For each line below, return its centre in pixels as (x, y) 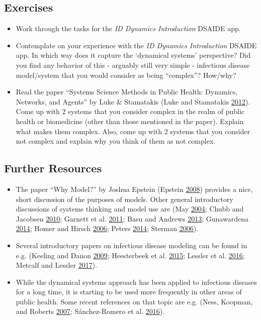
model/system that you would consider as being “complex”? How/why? (126, 75)
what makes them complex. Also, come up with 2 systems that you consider (133, 131)
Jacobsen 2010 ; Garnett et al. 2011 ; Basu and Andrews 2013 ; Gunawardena (132, 218)
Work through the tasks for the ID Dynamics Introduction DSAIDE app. (128, 28)
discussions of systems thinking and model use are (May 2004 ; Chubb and (130, 209)
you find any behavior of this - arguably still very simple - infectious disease (133, 65)
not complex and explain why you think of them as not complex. (116, 141)
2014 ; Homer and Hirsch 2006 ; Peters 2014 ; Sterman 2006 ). (107, 228)
